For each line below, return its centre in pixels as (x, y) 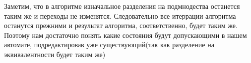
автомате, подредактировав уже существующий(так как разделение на (109, 45)
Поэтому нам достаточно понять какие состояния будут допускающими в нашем (125, 35)
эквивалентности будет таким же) (55, 54)
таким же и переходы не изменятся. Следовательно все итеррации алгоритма (120, 16)
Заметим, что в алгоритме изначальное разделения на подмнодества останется (122, 6)
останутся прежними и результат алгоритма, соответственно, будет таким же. (121, 25)
